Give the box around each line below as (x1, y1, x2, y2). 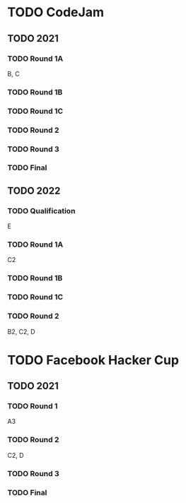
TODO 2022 (7, 184, 61, 196)
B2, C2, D (7, 327, 35, 336)
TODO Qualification (7, 206, 76, 215)
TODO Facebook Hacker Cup (7, 352, 179, 368)
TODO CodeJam (7, 4, 105, 20)
